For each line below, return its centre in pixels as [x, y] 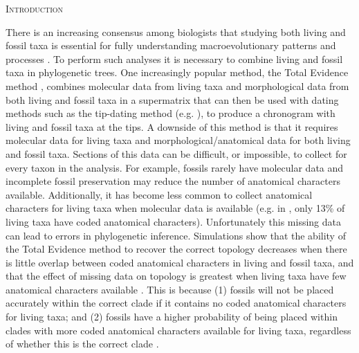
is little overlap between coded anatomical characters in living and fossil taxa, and [180, 262]
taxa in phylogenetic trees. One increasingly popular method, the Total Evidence [177, 72]
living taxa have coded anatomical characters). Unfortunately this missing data [174, 221]
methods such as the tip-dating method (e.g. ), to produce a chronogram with [171, 113]
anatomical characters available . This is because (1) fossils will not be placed [170, 289]
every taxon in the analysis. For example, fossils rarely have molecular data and [175, 167]
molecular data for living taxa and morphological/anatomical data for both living [178, 140]
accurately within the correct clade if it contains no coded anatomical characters [176, 303]
